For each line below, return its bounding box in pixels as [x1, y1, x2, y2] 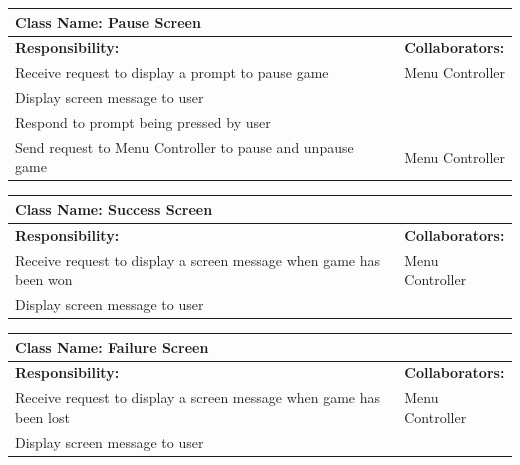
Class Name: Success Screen [15, 198, 213, 219]
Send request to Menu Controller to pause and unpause [15, 136, 354, 157]
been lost [15, 406, 70, 427]
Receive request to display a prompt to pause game [15, 62, 329, 83]
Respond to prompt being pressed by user [15, 111, 271, 132]
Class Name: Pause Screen [15, 11, 201, 32]
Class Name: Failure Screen [15, 336, 209, 357]
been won [15, 269, 73, 290]
